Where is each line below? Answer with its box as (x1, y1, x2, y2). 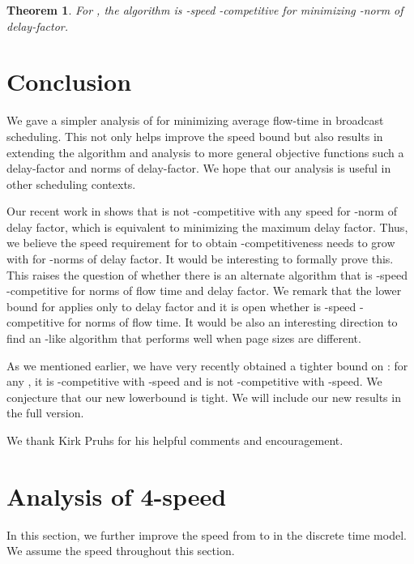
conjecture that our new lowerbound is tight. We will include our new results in (6, 388, 401, 405)
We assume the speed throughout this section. (6, 542, 235, 559)
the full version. (6, 404, 84, 421)
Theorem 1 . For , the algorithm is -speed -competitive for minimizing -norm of (6, 2, 403, 18)
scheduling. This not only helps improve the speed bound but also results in (6, 127, 383, 144)
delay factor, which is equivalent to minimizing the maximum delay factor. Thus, (6, 218, 408, 235)
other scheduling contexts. (6, 175, 136, 192)
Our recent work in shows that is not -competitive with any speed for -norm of (6, 203, 397, 220)
